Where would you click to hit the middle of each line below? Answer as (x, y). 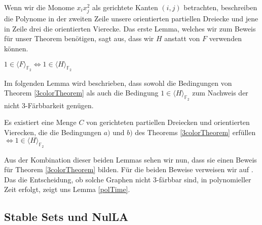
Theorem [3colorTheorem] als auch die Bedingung (81, 93)
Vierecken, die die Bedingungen (53, 132)
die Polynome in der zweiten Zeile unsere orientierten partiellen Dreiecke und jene (131, 19)
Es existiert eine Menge (40, 122)
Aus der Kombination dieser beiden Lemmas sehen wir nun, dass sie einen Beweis (130, 159)
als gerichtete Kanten (125, 7)
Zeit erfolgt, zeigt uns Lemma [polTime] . (67, 189)
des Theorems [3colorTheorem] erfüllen (195, 132)
